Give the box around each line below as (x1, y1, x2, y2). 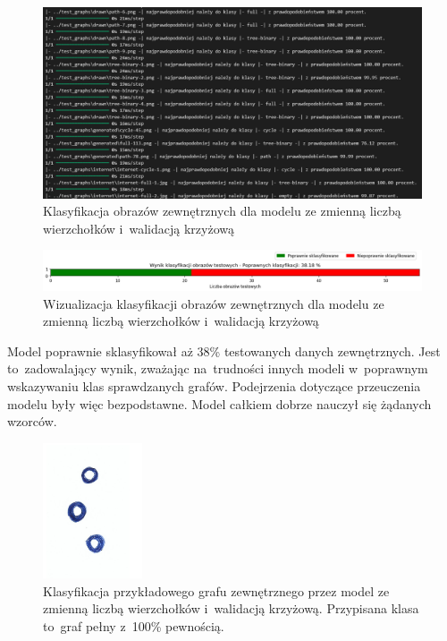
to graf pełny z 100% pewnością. (43, 616, 224, 635)
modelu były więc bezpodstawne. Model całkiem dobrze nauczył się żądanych (7, 394, 432, 413)
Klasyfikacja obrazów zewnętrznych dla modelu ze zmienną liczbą (43, 201, 401, 220)
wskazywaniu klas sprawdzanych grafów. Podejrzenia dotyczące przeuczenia (7, 376, 421, 395)
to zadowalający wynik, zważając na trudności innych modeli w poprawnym (7, 359, 428, 378)
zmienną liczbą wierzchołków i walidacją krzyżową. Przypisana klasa (43, 599, 419, 618)
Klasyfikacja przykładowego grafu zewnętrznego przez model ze (43, 581, 390, 600)
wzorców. (7, 412, 57, 431)
